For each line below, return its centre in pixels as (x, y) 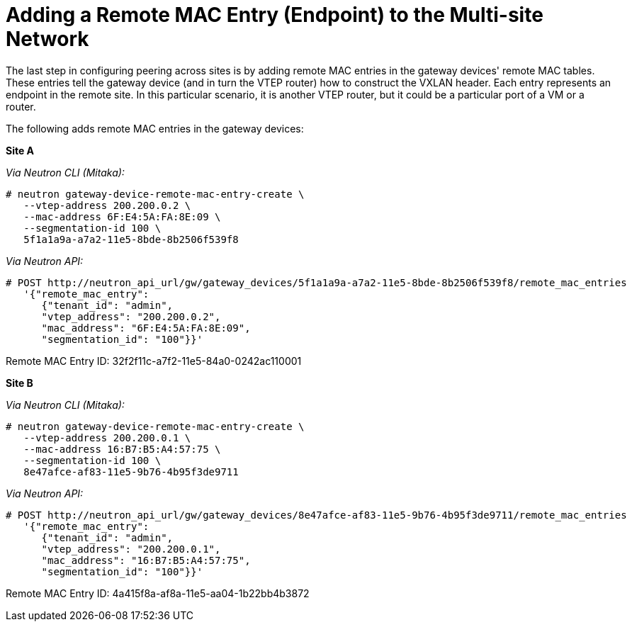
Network (47, 39)
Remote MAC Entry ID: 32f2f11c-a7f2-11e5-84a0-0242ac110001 (154, 361)
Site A (20, 150)
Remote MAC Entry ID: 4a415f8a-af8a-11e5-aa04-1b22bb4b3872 (158, 593)
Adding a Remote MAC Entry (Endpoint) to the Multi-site (275, 15)
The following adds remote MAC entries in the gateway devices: (155, 128)
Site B (19, 383)
